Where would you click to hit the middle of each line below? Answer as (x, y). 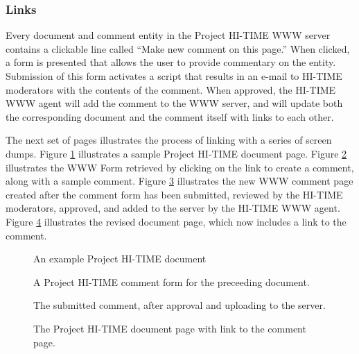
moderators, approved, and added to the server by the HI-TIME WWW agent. (173, 208)
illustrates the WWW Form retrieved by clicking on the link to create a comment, (180, 167)
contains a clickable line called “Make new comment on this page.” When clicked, (178, 48)
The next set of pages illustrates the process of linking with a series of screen (169, 140)
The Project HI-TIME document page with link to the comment (170, 328)
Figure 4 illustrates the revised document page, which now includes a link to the (176, 221)
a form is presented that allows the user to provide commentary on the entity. (171, 62)
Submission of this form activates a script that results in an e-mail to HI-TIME (174, 76)
